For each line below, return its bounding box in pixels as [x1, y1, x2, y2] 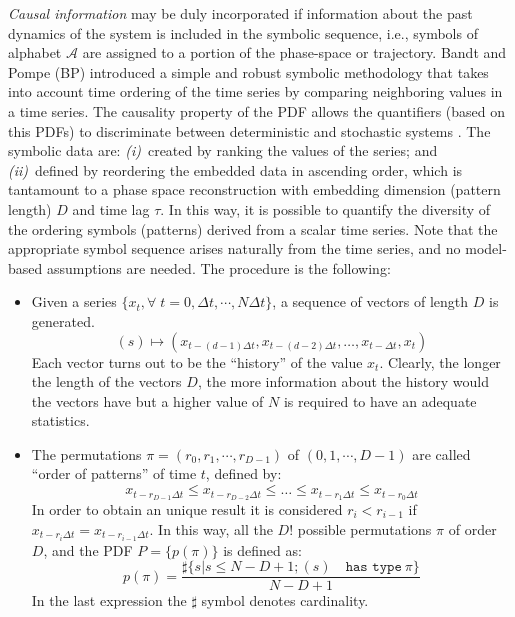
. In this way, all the [149, 518, 273, 539]
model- [465, 238, 507, 259]
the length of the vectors [31, 371, 182, 392]
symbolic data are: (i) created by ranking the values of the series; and [8, 140, 438, 161]
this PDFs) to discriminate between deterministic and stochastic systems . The [8, 120, 491, 141]
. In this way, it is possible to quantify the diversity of [160, 198, 491, 219]
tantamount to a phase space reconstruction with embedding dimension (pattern [8, 179, 501, 200]
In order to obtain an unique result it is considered [31, 498, 343, 519]
